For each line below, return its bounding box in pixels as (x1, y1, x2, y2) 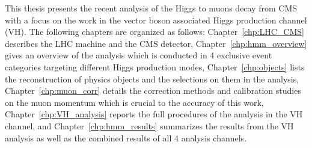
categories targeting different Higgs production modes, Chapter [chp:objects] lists (5, 60, 305, 73)
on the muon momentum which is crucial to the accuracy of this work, (5, 96, 264, 108)
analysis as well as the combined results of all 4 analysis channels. (5, 131, 247, 144)
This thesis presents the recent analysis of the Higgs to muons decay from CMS (5, 2, 298, 14)
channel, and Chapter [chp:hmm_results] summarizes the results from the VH (5, 119, 294, 132)
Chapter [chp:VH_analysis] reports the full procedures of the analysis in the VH (5, 108, 303, 120)
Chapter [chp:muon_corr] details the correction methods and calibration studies (5, 84, 301, 97)
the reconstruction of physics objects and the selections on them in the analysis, (5, 72, 299, 85)
